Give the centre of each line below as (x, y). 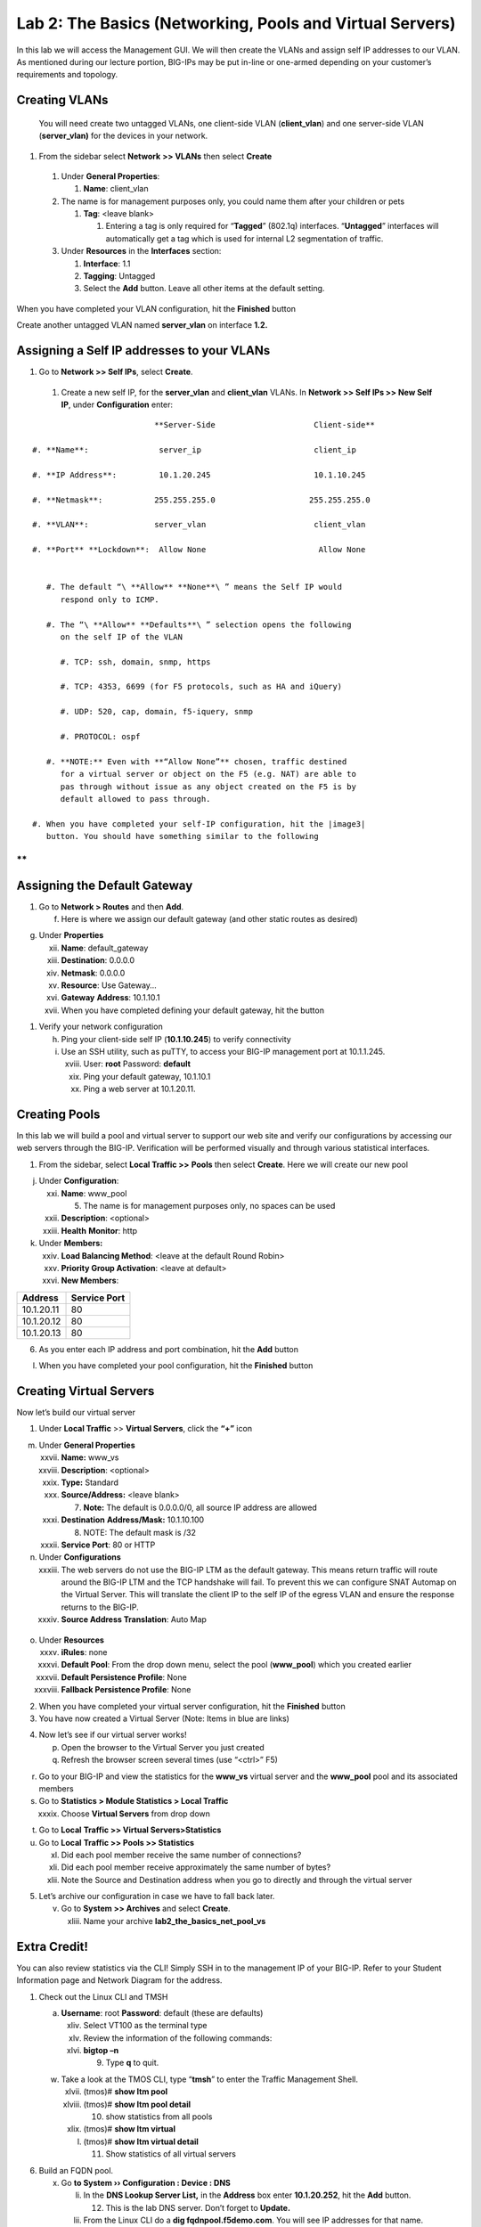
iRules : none (84, 1652)
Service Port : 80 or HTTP (108, 1545)
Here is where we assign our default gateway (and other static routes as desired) (209, 919)
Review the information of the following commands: (178, 2038)
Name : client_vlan (116, 189)
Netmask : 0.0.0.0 (93, 973)
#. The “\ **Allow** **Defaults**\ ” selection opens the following (199, 624)
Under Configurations (80, 1557)
